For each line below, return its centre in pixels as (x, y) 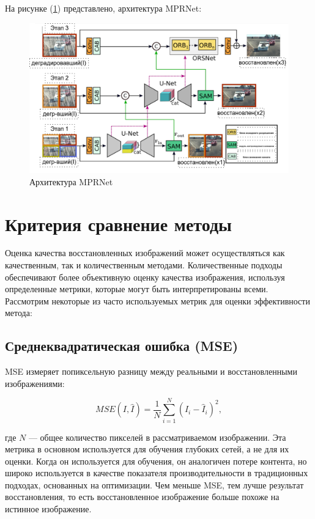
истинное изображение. (48, 509)
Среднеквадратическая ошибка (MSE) (122, 346)
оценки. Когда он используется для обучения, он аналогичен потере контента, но (156, 461)
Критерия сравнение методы (118, 223)
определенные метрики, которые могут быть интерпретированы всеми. (137, 289)
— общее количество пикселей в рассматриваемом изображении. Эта (157, 437)
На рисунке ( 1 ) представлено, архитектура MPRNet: (103, 8)
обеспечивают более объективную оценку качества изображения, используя (145, 277)
